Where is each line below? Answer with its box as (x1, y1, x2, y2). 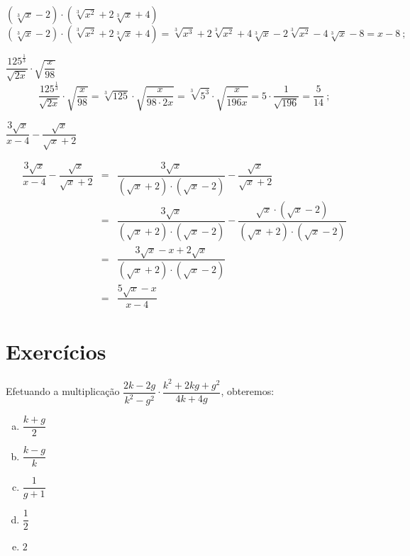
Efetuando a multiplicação (6, 384, 120, 399)
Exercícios (6, 337, 106, 366)
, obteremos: (221, 384, 275, 399)
